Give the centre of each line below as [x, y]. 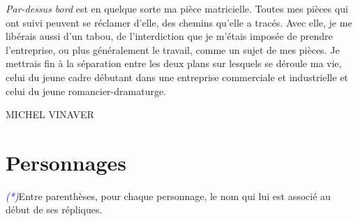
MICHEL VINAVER [50, 114]
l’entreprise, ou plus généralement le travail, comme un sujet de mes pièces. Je [173, 49]
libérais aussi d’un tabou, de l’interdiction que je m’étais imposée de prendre [169, 36]
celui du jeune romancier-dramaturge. [86, 91]
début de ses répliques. [54, 209]
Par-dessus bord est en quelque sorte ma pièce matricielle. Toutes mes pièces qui [177, 8]
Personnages [66, 162]
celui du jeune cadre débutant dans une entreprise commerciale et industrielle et [177, 77]
